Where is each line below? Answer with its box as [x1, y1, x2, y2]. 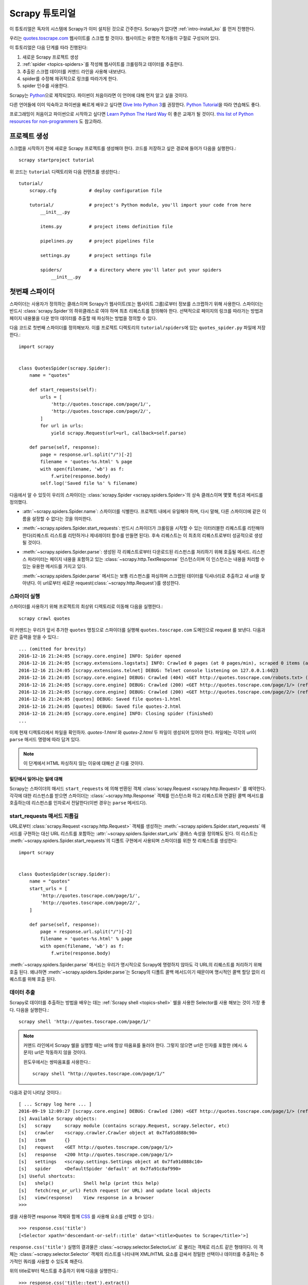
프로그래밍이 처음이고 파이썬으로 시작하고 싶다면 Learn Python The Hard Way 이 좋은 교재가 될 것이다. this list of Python [9, 111, 254, 117]
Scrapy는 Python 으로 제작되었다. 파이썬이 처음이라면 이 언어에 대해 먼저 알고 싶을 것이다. [9, 92, 188, 98]
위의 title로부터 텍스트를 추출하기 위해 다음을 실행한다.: [9, 1268, 119, 1274]
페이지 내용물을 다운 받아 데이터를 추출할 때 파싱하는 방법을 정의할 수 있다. [9, 315, 158, 321]
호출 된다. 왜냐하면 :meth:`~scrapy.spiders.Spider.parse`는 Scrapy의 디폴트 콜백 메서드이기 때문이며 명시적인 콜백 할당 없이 [9, 969, 260, 975]
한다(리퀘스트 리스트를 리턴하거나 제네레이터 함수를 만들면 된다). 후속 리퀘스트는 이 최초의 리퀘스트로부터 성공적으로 [22, 532, 254, 538]
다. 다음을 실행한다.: [9, 1006, 50, 1013]
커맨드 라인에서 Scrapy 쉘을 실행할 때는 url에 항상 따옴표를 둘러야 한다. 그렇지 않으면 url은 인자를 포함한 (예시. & [23, 1042, 247, 1048]
